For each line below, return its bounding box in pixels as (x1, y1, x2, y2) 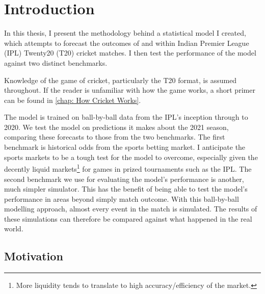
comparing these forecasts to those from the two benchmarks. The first (4, 131, 225, 142)
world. (4, 223, 23, 234)
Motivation (4, 248, 63, 264)
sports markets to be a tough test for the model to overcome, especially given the (4, 151, 258, 162)
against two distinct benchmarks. (4, 57, 108, 68)
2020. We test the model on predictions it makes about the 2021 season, (4, 121, 229, 132)
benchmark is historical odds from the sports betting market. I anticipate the (4, 142, 246, 152)
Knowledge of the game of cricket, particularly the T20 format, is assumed (4, 74, 237, 85)
